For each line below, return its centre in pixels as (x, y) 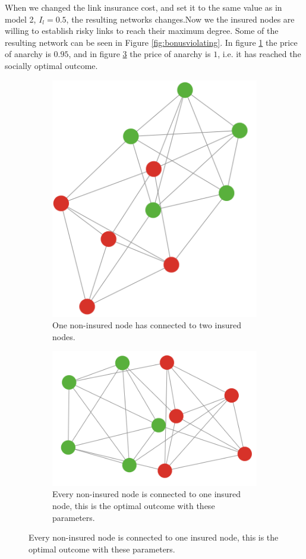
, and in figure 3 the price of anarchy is (140, 54)
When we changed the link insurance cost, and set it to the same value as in (143, 7)
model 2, (20, 19)
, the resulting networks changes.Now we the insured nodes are (180, 19)
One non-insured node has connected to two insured (147, 325)
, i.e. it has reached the (259, 54)
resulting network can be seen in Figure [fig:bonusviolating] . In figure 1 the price (151, 42)
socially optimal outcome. (51, 65)
